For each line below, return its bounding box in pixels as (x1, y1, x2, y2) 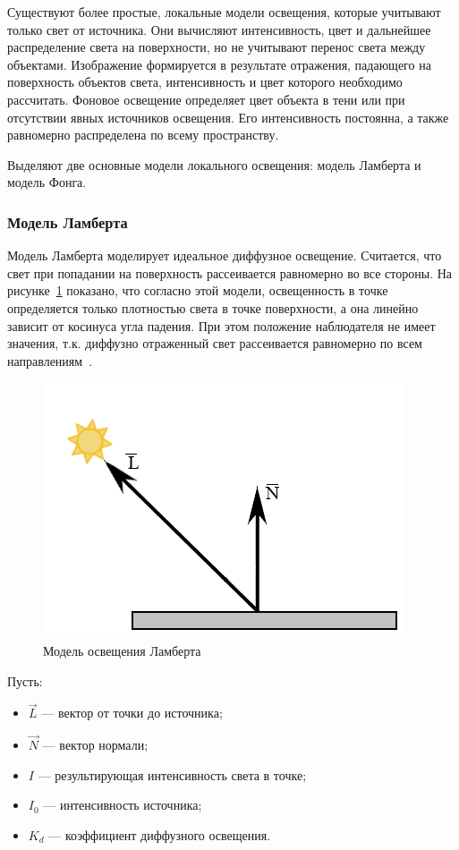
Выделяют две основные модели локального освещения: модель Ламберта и (7, 155, 421, 174)
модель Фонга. (7, 173, 87, 191)
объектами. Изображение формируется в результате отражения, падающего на (7, 55, 431, 73)
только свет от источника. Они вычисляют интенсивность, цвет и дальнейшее (7, 20, 431, 38)
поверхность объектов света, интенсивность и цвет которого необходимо (7, 72, 403, 91)
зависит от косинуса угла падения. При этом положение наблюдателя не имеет (7, 316, 436, 335)
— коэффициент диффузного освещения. (48, 825, 271, 844)
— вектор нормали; (42, 735, 149, 754)
